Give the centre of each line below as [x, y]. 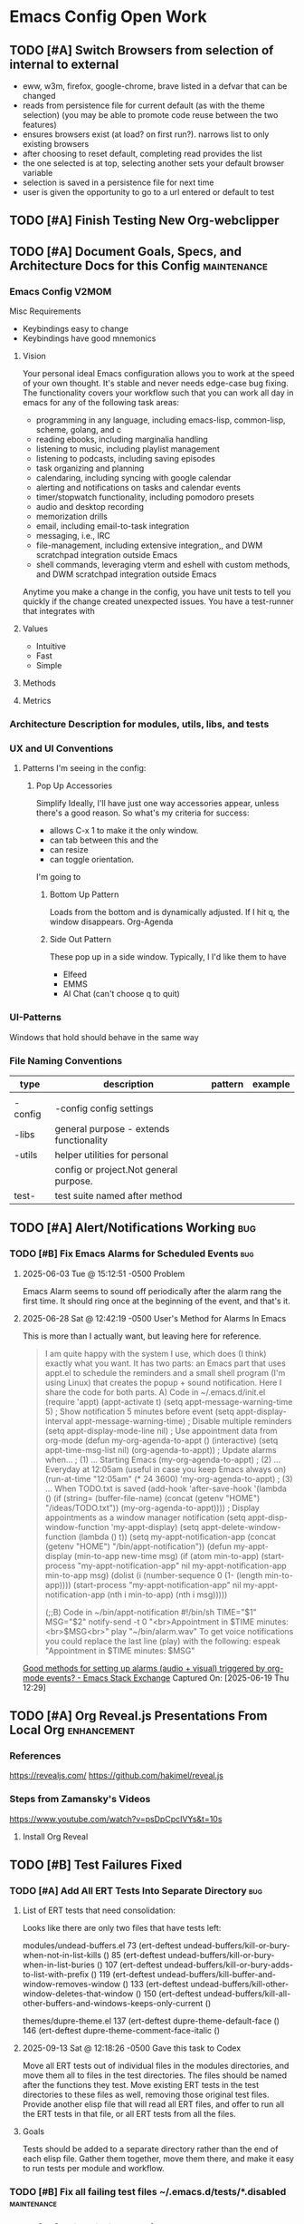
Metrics [37, 701]
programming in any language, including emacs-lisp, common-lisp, [161, 420]
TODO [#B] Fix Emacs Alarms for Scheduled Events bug [132, 1253]
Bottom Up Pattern [84, 894]
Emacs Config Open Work [109, 17]
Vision [34, 356]
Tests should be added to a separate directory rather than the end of [150, 2149]
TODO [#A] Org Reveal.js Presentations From [138, 1716]
